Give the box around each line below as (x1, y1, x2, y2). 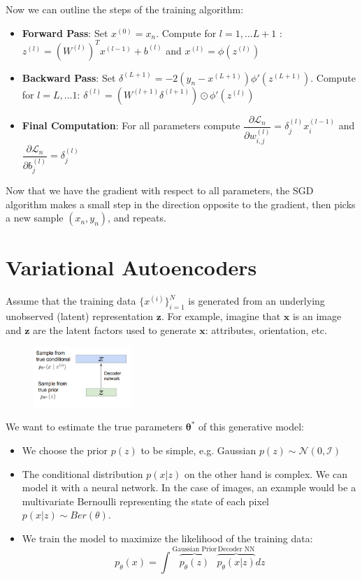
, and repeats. (108, 210, 166, 225)
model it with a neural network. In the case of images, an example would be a (22, 480, 356, 495)
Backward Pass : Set (22, 70, 116, 85)
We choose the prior (22, 442, 108, 457)
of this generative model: (198, 419, 304, 434)
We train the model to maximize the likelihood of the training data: (22, 530, 313, 545)
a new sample (6, 210, 64, 225)
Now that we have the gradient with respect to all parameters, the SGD (6, 182, 314, 197)
